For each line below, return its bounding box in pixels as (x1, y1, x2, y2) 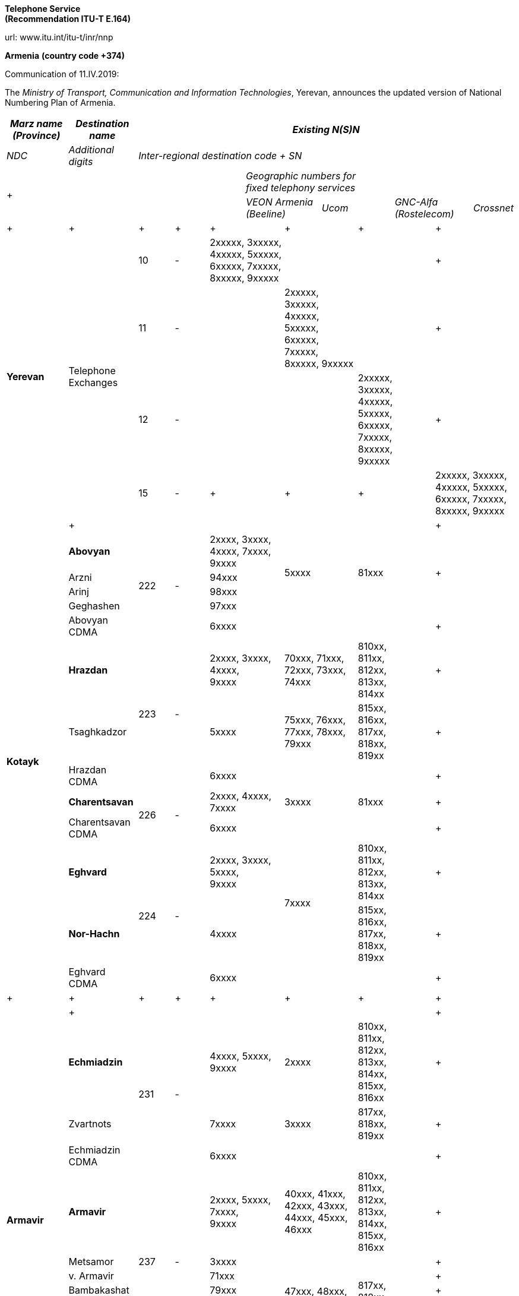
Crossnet (473, 202, 514, 214)
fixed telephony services (245, 182, 356, 194)
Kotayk (7, 756, 39, 767)
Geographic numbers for (245, 170, 356, 182)
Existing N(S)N (292, 124, 360, 135)
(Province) (12, 129, 61, 141)
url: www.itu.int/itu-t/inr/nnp (5, 32, 113, 42)
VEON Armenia (245, 196, 314, 208)
